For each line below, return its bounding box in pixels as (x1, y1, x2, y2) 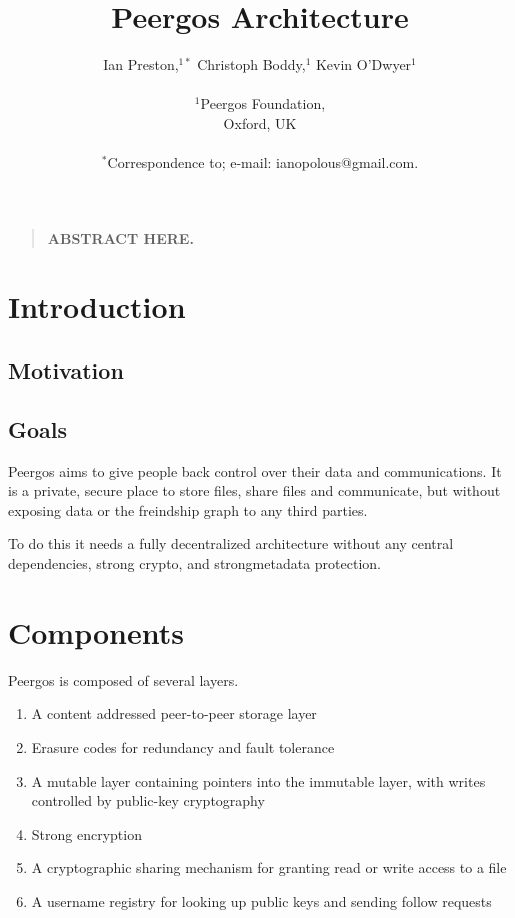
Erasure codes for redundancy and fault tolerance (31, 736, 335, 757)
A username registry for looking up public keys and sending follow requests (31, 890, 492, 911)
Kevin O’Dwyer (315, 54, 412, 75)
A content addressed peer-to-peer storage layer (31, 703, 317, 724)
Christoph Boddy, (197, 54, 306, 75)
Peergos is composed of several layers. (8, 669, 239, 690)
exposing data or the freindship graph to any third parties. (8, 499, 368, 520)
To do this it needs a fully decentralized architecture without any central (8, 533, 454, 554)
